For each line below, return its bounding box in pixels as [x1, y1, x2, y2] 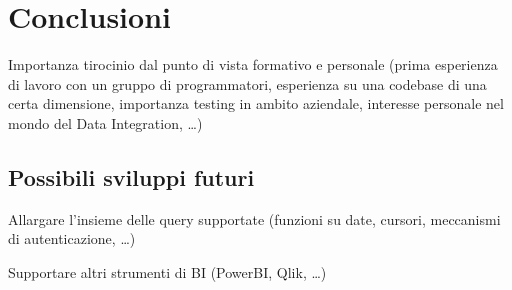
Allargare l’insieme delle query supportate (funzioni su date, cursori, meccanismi [8, 208, 501, 229]
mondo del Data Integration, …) [8, 112, 203, 133]
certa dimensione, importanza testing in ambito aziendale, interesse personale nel [8, 93, 504, 114]
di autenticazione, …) [8, 228, 136, 249]
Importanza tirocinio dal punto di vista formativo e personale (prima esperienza [8, 54, 498, 75]
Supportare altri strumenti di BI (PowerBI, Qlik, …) [8, 261, 327, 282]
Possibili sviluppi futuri [8, 161, 255, 192]
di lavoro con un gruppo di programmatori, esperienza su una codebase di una [8, 73, 487, 94]
